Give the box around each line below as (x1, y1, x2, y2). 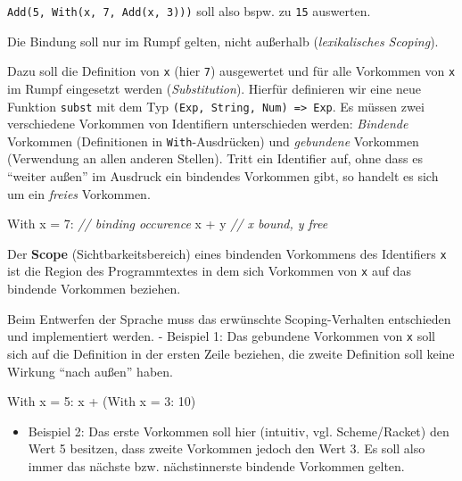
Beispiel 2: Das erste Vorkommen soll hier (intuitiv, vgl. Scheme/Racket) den (28, 421, 450, 440)
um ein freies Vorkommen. (7, 184, 151, 203)
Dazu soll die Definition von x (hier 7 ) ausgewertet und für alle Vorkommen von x (7, 62, 456, 80)
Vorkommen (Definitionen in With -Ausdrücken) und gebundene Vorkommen (7, 131, 419, 150)
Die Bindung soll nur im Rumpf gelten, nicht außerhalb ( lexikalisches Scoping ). (7, 31, 439, 50)
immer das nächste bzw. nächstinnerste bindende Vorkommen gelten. (28, 456, 405, 475)
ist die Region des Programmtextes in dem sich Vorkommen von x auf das (7, 261, 411, 280)
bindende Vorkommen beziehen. (7, 279, 181, 298)
